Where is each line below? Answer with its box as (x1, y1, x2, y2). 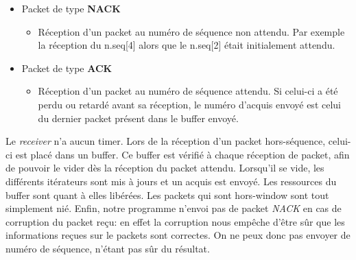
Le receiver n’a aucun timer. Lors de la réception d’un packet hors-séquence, (5, 134, 326, 148)
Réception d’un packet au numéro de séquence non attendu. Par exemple (38, 24, 345, 38)
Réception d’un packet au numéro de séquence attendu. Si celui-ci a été (38, 84, 338, 98)
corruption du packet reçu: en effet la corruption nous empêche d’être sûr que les (5, 214, 345, 228)
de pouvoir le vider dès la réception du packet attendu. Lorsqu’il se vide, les (5, 161, 324, 175)
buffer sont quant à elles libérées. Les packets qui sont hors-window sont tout (5, 187, 329, 202)
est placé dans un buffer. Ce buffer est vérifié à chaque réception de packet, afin (15, 147, 350, 161)
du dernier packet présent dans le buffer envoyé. (38, 110, 239, 125)
